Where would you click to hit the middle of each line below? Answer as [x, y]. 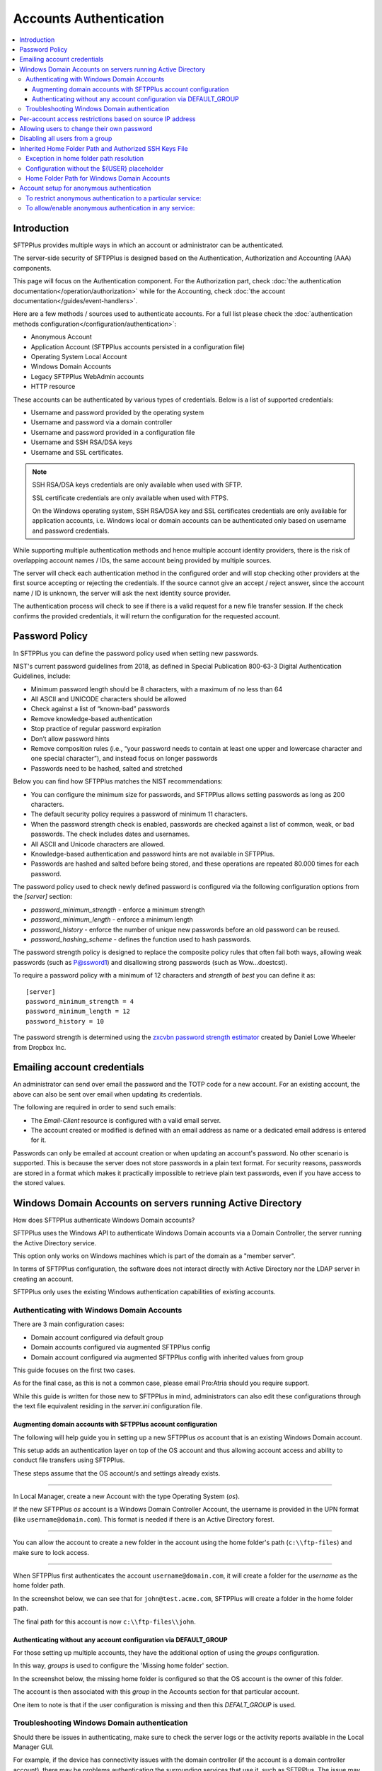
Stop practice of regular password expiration [96, 729]
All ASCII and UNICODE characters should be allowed [109, 699]
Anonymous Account [61, 337]
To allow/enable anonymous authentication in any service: [110, 208]
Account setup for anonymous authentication [85, 188]
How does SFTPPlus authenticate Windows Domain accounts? [104, 1220]
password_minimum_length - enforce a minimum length [112, 920]
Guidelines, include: [42, 676]
